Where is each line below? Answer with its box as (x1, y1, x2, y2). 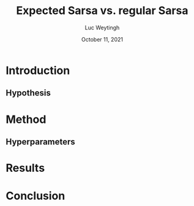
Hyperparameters (6, 136, 76, 147)
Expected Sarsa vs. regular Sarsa (16, 4, 188, 18)
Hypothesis (6, 88, 51, 98)
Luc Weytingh (84, 24, 120, 31)
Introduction (6, 64, 70, 77)
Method (6, 112, 47, 126)
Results (6, 161, 45, 175)
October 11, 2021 (81, 35, 124, 43)
